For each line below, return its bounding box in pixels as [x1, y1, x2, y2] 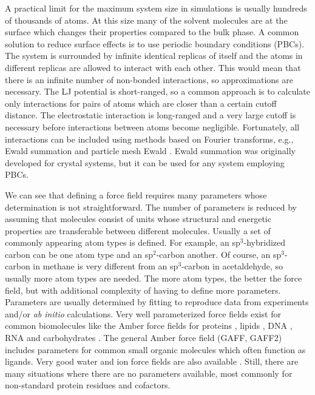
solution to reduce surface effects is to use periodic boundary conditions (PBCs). [5, 37, 305, 50]
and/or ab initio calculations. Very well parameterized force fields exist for [5, 307, 281, 320]
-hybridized [243, 236, 286, 249]
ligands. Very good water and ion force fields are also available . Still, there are [5, 355, 299, 368]
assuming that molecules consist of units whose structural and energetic [5, 212, 271, 225]
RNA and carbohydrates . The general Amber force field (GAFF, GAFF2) [5, 331, 282, 344]
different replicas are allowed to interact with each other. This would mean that [5, 61, 301, 73]
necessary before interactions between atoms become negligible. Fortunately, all [5, 120, 300, 133]
